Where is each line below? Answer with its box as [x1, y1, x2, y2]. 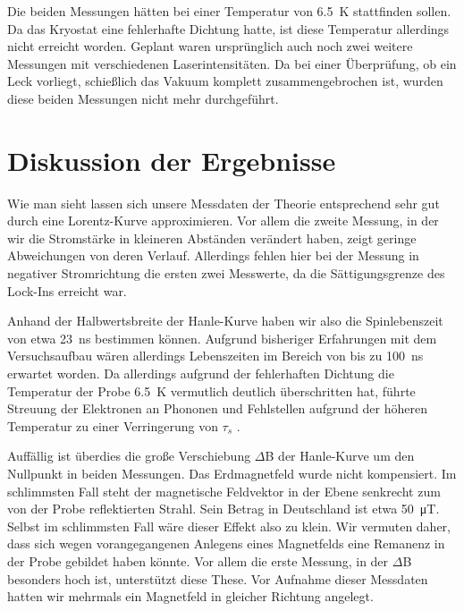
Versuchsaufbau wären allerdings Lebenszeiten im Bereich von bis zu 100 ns [7, 346, 424, 365]
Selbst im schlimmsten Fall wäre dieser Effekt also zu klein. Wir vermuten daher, [7, 516, 451, 535]
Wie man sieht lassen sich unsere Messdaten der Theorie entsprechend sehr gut [7, 193, 440, 212]
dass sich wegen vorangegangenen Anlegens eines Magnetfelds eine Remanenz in [7, 534, 445, 553]
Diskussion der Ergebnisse [7, 141, 336, 178]
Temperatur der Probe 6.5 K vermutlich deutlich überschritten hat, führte [7, 381, 416, 400]
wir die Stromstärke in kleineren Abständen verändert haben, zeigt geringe [7, 228, 417, 247]
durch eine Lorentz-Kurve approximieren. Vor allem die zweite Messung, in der [7, 211, 439, 230]
